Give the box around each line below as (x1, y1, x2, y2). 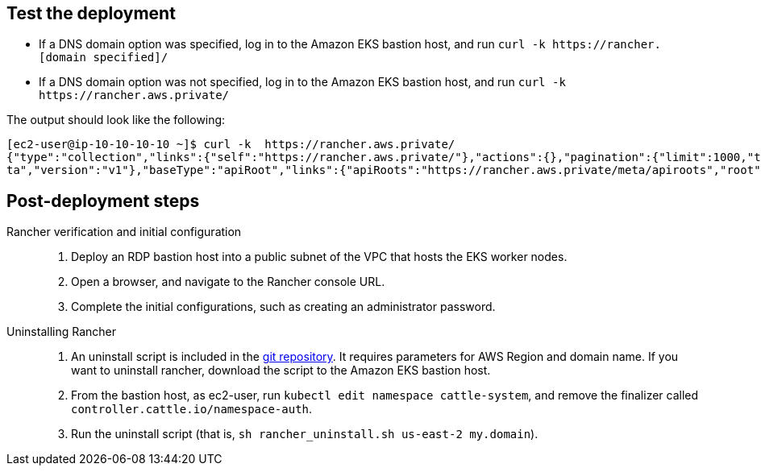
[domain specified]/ (39, 51, 168, 64)
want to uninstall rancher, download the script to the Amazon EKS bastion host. (71, 363, 491, 378)
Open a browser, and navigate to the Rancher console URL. (71, 275, 385, 289)
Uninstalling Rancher (6, 325, 117, 339)
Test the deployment (6, 3, 176, 23)
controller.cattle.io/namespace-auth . (71, 402, 313, 416)
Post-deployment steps (6, 190, 200, 211)
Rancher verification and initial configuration (6, 225, 242, 239)
